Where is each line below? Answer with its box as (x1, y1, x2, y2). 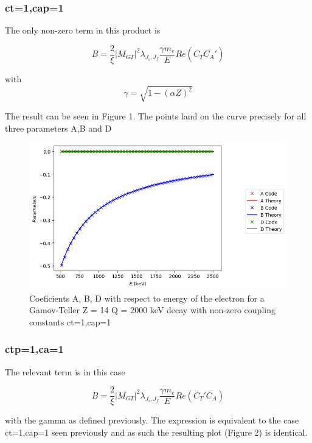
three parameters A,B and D (5, 121, 112, 134)
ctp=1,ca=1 (5, 341, 64, 356)
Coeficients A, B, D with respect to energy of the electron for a (29, 291, 265, 304)
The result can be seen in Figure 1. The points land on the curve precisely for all (5, 110, 307, 122)
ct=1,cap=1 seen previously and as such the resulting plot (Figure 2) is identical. (5, 425, 308, 438)
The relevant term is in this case (5, 365, 125, 378)
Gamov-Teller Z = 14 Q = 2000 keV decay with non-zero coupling (29, 303, 276, 316)
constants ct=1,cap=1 (29, 315, 111, 328)
